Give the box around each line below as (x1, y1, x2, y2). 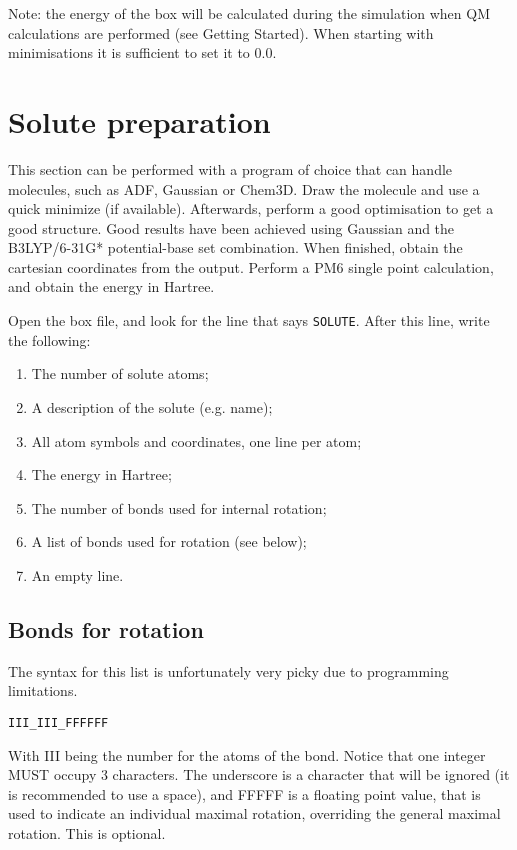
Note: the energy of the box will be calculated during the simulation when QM (8, 3, 491, 23)
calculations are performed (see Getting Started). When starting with (8, 22, 434, 43)
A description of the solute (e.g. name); (31, 396, 273, 417)
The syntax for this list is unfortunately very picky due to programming (8, 660, 449, 681)
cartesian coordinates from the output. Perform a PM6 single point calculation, (8, 256, 494, 277)
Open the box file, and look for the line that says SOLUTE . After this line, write (8, 310, 490, 331)
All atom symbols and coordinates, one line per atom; (31, 430, 362, 451)
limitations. (8, 680, 78, 701)
